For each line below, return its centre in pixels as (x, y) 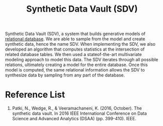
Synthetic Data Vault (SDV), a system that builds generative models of (75, 34)
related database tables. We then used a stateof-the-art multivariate (73, 54)
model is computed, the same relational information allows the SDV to (75, 70)
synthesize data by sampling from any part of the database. (65, 75)
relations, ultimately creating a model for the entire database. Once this (76, 65)
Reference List (35, 95)
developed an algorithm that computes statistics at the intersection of (75, 49)
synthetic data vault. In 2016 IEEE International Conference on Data (80, 113)
